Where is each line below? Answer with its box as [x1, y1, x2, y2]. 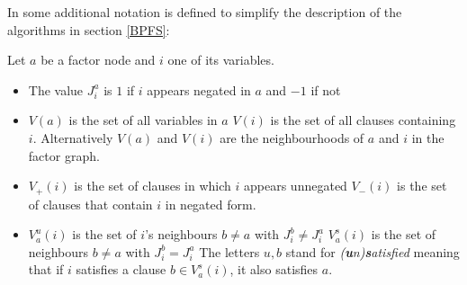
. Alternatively [32, 128, 113, 147]
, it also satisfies [229, 260, 319, 279]
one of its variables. [167, 50, 274, 69]
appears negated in [147, 80, 251, 99]
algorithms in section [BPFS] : [7, 20, 170, 39]
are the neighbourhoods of [220, 128, 364, 147]
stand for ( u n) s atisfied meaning [285, 242, 460, 261]
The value [28, 80, 84, 99]
